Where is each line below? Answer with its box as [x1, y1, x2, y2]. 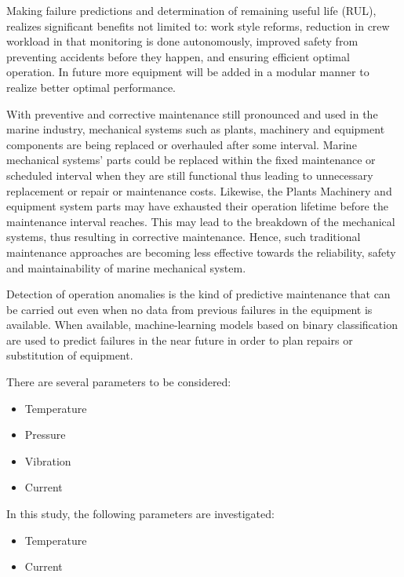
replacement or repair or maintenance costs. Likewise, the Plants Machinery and [6, 182, 392, 199]
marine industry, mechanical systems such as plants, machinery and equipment [6, 121, 385, 137]
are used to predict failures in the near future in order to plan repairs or [6, 331, 353, 348]
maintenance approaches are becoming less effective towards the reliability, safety [6, 243, 396, 260]
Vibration [24, 452, 71, 469]
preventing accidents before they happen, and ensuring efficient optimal [6, 48, 350, 64]
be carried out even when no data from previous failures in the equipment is [6, 301, 373, 317]
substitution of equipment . [6, 347, 133, 363]
